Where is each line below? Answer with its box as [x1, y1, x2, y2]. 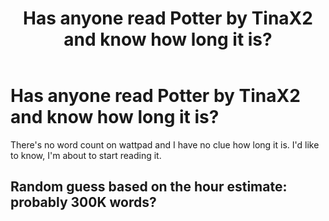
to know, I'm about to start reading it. [10, 149, 162, 161]
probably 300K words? [10, 194, 157, 211]
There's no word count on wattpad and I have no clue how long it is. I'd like [10, 138, 320, 151]
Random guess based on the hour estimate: [10, 178, 288, 196]
